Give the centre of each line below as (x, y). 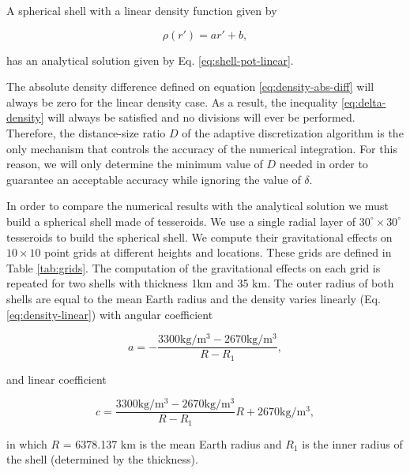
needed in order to (323, 164)
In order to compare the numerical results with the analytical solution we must (197, 206)
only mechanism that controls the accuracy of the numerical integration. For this (202, 148)
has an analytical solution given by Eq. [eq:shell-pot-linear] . (150, 60)
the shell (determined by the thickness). (102, 459)
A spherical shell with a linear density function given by (142, 10)
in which (27, 443)
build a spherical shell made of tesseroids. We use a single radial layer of (181, 221)
